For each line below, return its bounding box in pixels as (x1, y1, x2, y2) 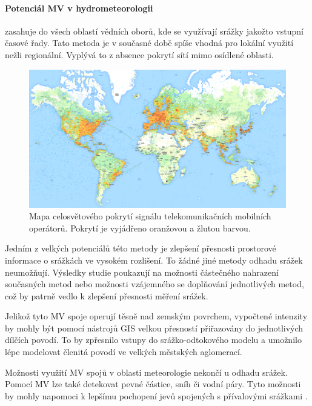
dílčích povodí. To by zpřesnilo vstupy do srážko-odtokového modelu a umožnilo (5, 333, 302, 346)
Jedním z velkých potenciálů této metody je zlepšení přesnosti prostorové (5, 242, 276, 255)
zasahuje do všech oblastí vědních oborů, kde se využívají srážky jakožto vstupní (5, 24, 304, 37)
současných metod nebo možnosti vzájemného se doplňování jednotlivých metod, (5, 278, 304, 290)
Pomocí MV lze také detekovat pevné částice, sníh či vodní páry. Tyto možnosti (5, 378, 301, 390)
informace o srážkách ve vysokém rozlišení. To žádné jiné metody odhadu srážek (5, 253, 303, 266)
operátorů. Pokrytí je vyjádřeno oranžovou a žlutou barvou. (29, 221, 251, 234)
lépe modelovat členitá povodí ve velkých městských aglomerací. (5, 345, 242, 358)
